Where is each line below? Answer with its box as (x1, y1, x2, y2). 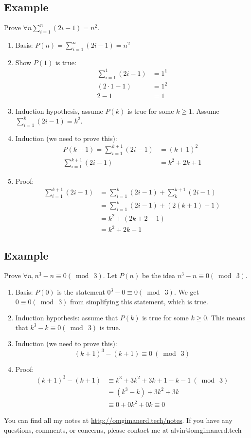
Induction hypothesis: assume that (15, 313, 118, 323)
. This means (207, 313, 246, 323)
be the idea (142, 270, 175, 280)
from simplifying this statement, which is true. (70, 296, 208, 306)
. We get (174, 287, 199, 297)
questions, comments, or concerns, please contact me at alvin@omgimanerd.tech (4, 424, 242, 435)
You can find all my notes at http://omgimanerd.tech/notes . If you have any (4, 415, 233, 425)
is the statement (57, 287, 105, 297)
